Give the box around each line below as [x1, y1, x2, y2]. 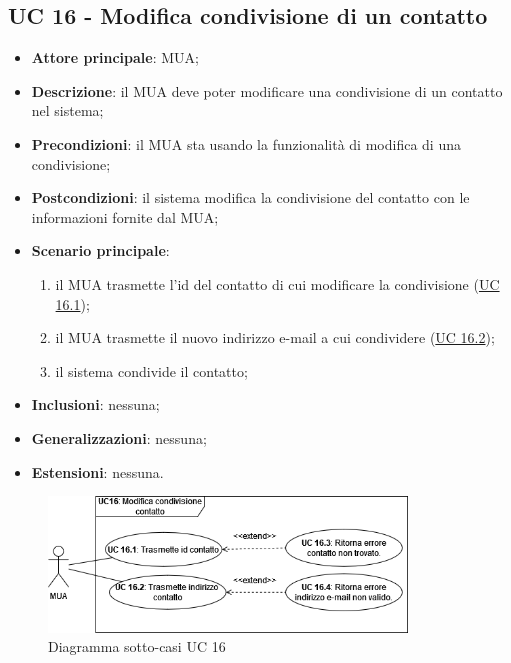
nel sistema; [31, 100, 104, 121]
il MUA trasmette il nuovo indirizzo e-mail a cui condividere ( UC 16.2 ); [55, 327, 495, 348]
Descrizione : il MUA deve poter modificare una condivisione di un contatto [31, 80, 503, 101]
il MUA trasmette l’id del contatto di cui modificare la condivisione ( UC [55, 273, 500, 294]
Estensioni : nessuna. [31, 461, 164, 482]
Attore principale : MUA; [31, 47, 199, 68]
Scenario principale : [31, 240, 170, 261]
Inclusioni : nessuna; [31, 394, 160, 415]
